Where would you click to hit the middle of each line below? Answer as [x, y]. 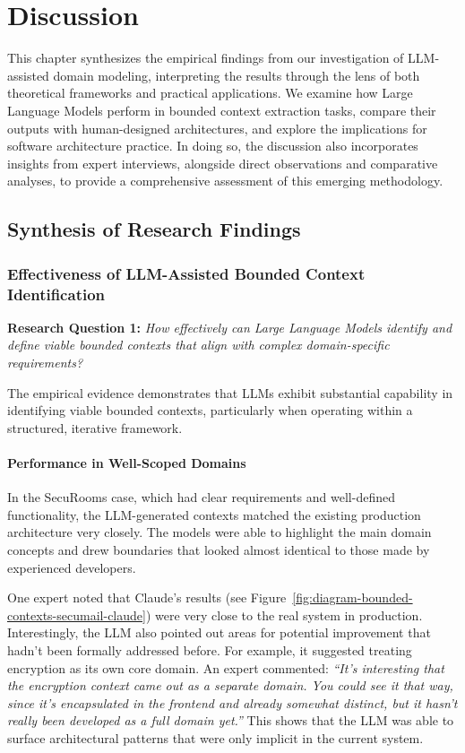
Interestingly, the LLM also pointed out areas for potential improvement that [219, 632]
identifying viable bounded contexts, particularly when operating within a [210, 410]
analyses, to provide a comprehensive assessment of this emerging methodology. [225, 181]
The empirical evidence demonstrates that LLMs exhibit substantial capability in [230, 392]
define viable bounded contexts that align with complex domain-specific [198, 345]
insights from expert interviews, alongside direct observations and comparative [223, 163]
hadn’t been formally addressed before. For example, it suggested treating [210, 649]
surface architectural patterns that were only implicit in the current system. [215, 737]
